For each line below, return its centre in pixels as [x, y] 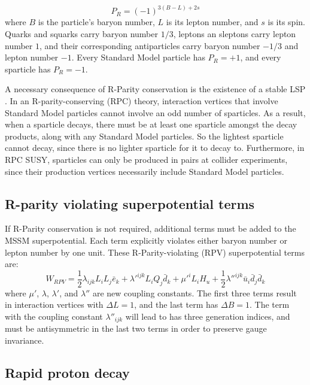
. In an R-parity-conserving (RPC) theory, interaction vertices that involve [142, 101]
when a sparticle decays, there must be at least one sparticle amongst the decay [151, 124]
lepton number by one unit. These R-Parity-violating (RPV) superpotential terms [155, 252]
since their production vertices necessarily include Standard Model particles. [145, 171]
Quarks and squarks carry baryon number [82, 34]
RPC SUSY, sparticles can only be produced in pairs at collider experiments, [146, 159]
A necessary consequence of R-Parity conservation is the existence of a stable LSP [155, 89]
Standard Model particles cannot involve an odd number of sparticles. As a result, [155, 112]
